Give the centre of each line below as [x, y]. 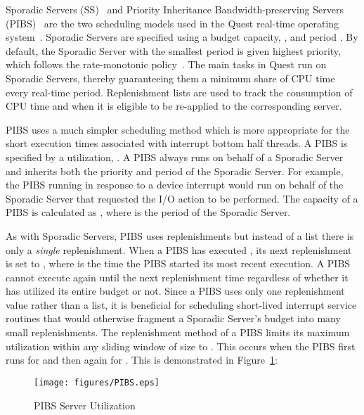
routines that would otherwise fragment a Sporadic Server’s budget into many [173, 318]
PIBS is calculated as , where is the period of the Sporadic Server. [148, 212]
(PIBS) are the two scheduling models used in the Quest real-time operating [173, 23]
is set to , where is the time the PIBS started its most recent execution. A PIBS [178, 263]
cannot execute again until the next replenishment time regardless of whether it [177, 277]
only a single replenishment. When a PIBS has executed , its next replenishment [179, 249]
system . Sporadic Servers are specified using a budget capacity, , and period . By [182, 37]
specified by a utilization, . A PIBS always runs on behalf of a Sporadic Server [175, 157]
